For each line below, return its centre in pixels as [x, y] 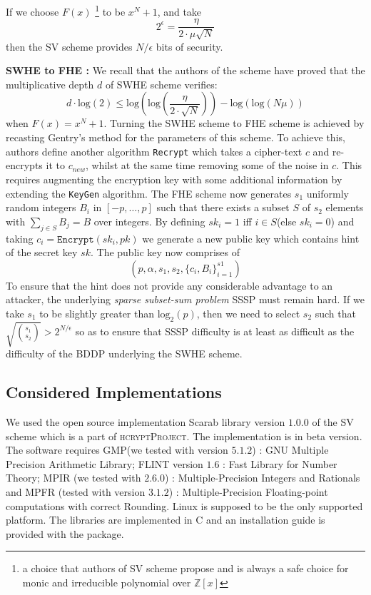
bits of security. [189, 46]
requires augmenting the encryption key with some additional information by [174, 179]
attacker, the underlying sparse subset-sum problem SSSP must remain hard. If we [185, 299]
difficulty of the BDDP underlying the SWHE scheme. [124, 354]
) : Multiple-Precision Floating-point [248, 492]
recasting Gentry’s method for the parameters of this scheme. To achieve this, [176, 137]
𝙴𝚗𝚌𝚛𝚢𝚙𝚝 [76, 239]
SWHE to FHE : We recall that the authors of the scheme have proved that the [185, 70]
